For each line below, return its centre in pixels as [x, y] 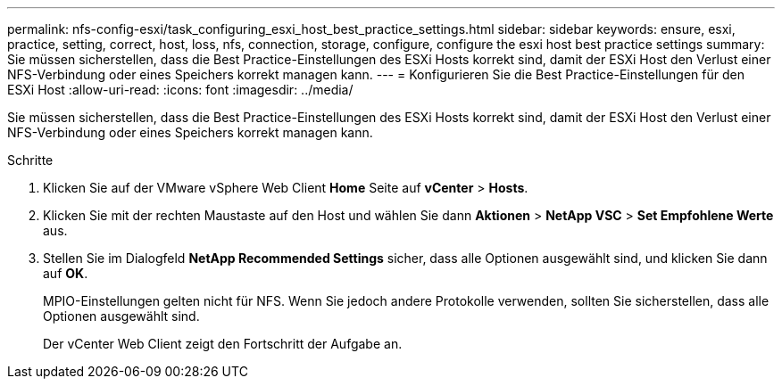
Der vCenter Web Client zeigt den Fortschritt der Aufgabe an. [223, 344]
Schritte [30, 160]
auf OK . [66, 273]
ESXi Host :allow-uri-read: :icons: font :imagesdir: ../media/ [180, 90]
